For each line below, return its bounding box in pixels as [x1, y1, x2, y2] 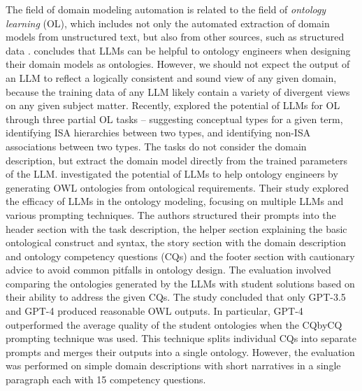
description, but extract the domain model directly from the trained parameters [6, 152, 347, 167]
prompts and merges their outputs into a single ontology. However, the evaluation [6, 344, 355, 359]
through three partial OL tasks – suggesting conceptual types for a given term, [6, 111, 343, 126]
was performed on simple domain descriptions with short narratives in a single [6, 358, 341, 373]
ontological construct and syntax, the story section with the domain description [6, 235, 347, 250]
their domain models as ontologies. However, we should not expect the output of [6, 57, 350, 71]
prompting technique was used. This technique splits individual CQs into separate [6, 331, 356, 346]
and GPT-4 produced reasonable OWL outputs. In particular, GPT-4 [6, 304, 303, 318]
